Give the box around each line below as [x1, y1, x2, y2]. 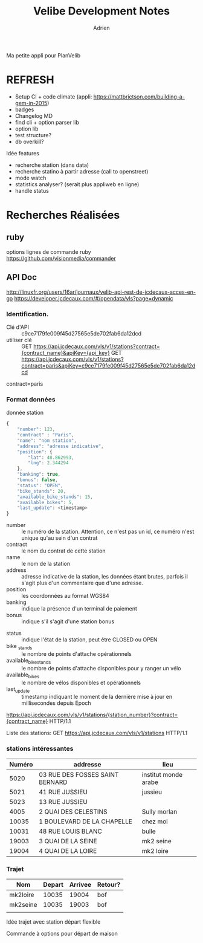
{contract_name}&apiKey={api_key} [21, 349, 110, 356]
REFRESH [6, 73, 54, 87]
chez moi [141, 817, 168, 826]
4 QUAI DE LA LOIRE [39, 846, 97, 855]
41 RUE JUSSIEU [39, 788, 88, 796]
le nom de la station [21, 560, 71, 568]
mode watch [14, 174, 47, 181]
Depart [43, 880, 63, 889]
